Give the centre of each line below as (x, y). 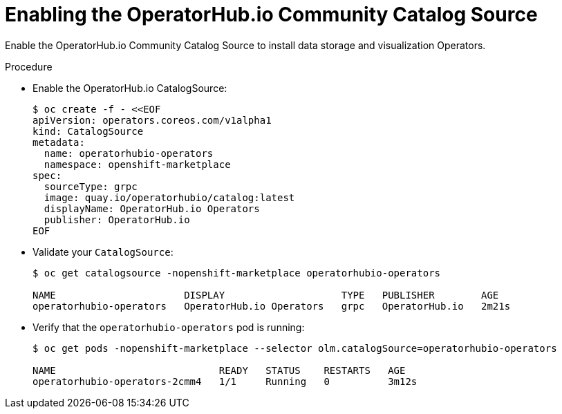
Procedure (29, 66)
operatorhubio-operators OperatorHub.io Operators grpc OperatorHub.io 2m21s (272, 306)
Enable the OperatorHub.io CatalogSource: (130, 88)
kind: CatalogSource (88, 131)
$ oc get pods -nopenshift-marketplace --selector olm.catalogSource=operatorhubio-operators (295, 348)
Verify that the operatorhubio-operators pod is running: (169, 327)
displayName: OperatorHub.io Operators (152, 208)
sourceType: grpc (91, 186)
